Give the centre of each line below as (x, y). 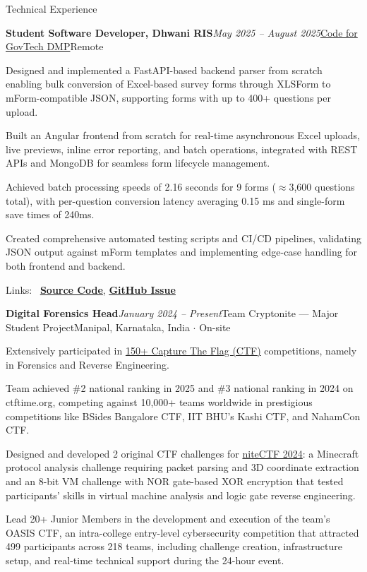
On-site (215, 327)
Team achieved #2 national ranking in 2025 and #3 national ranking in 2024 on (180, 388)
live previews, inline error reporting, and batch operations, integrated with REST (182, 149)
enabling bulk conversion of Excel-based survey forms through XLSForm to (168, 84)
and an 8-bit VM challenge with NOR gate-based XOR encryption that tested (175, 481)
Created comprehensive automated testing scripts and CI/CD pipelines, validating (183, 238)
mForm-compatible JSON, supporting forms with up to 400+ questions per (168, 97)
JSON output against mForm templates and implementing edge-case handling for (182, 252)
